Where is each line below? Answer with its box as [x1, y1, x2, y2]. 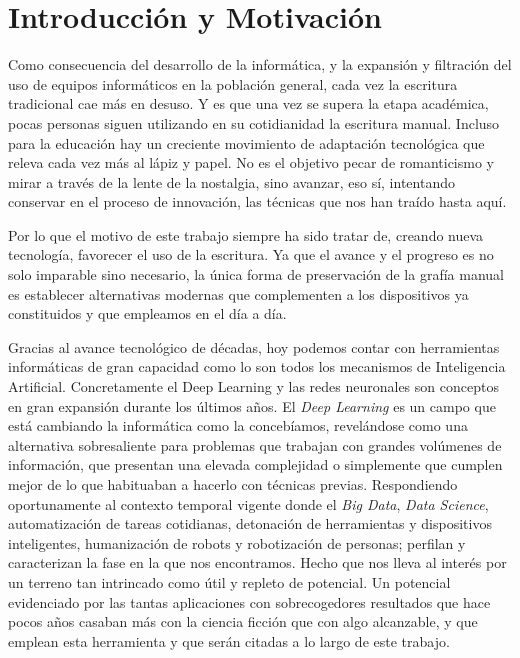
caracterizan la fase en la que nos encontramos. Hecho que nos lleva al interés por [8, 552, 507, 573]
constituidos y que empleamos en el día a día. [8, 303, 287, 324]
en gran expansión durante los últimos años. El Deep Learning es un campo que [8, 395, 496, 416]
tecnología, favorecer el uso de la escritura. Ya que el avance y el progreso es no [8, 244, 494, 265]
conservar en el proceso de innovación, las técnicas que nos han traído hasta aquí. [8, 191, 507, 212]
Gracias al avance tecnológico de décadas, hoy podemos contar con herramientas [8, 336, 500, 357]
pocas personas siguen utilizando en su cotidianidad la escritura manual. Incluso [8, 112, 500, 133]
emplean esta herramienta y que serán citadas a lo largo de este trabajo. [8, 630, 450, 651]
